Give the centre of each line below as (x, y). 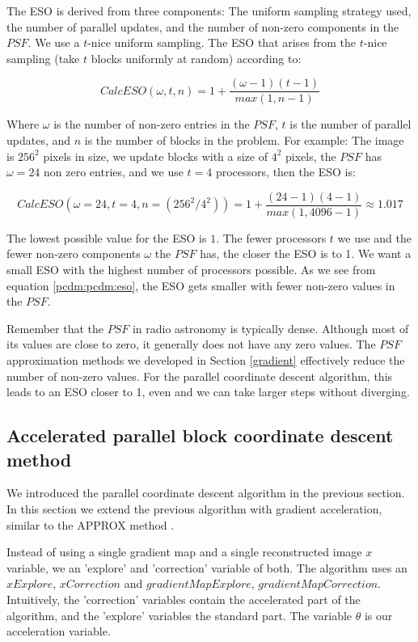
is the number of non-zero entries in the (152, 124)
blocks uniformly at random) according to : (196, 58)
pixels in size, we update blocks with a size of (155, 156)
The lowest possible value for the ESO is (107, 237)
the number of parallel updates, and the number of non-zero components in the (203, 26)
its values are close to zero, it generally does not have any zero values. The (191, 344)
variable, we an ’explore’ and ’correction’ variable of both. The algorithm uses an (207, 567)
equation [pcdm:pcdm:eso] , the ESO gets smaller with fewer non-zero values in (201, 285)
